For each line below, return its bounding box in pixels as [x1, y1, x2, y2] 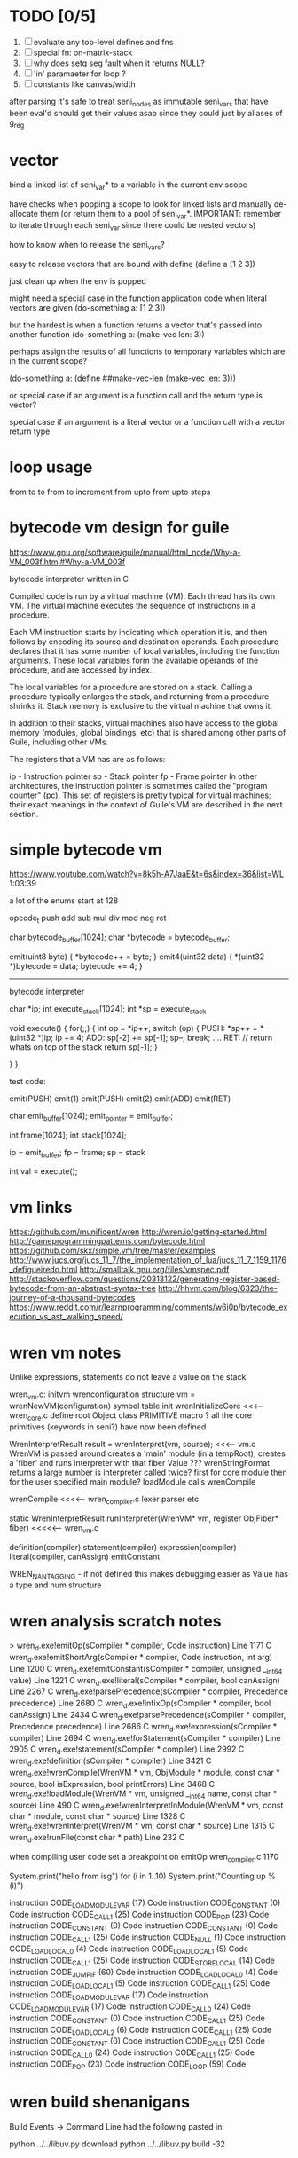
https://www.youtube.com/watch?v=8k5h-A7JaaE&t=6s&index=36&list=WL [9, 869, 285, 879]
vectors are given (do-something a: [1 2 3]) [9, 302, 166, 312]
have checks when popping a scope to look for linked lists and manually [9, 199, 272, 209]
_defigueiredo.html [9, 1264, 78, 1275]
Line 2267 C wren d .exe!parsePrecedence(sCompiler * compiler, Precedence [9, 1686, 288, 1699]
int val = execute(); [9, 1166, 78, 1177]
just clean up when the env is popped [9, 275, 146, 286]
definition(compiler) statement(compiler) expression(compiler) [9, 1541, 237, 1552]
